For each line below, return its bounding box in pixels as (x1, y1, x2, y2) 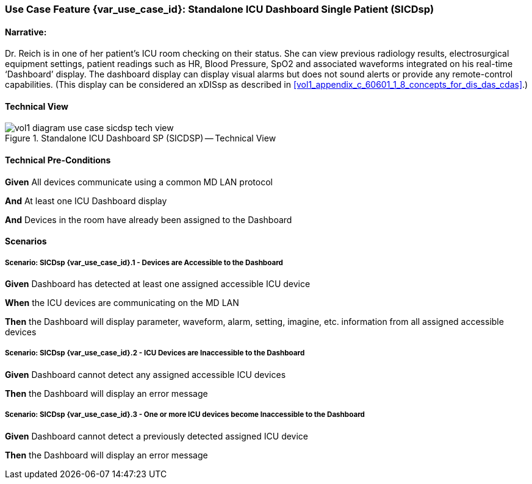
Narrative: (5, 26, 47, 37)
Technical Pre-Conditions (5, 155, 111, 166)
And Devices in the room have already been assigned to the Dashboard (5, 214, 292, 225)
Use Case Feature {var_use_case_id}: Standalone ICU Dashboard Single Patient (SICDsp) (5, 3, 434, 15)
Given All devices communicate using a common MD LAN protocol (5, 176, 273, 187)
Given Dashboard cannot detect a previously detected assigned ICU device (5, 430, 309, 441)
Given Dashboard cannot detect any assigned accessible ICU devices (5, 369, 286, 380)
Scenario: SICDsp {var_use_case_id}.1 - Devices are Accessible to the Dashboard (5, 258, 283, 267)
